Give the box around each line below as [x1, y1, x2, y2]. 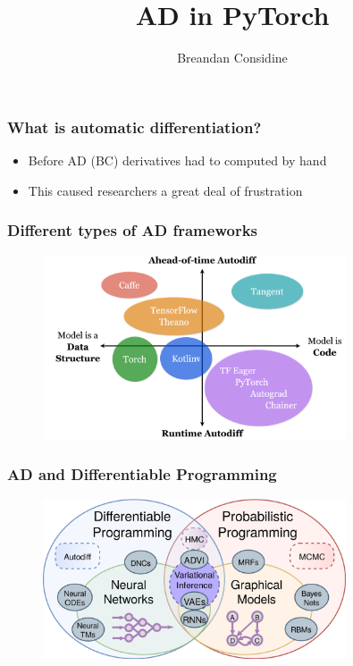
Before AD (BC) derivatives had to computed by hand [28, 151, 327, 170]
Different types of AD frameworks [7, 219, 257, 241]
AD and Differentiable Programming [7, 462, 277, 485]
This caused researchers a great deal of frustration [28, 181, 303, 199]
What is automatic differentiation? [7, 115, 262, 138]
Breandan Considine [177, 48, 288, 67]
